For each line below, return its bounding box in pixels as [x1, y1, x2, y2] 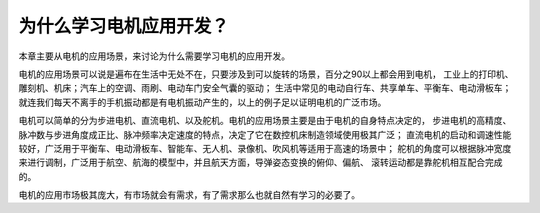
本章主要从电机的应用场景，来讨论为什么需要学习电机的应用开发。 [18, 50, 290, 62]
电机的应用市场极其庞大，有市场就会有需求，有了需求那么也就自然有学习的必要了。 [18, 189, 360, 201]
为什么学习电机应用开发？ [18, 15, 230, 37]
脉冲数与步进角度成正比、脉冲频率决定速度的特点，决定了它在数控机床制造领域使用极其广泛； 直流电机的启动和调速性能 [18, 128, 512, 140]
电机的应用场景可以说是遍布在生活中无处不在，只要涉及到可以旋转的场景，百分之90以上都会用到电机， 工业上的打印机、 [18, 68, 514, 80]
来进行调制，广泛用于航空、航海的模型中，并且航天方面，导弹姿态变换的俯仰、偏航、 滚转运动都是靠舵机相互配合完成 [18, 156, 503, 169]
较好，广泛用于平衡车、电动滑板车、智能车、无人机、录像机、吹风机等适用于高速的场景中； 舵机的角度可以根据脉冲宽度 [18, 142, 512, 154]
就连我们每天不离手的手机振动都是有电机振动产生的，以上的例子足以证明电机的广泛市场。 [18, 96, 387, 108]
